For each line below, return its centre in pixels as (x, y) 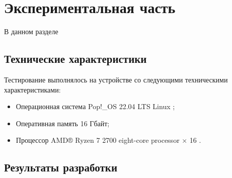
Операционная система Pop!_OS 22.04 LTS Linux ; (95, 106)
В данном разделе (31, 31)
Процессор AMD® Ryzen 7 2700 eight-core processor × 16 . (108, 140)
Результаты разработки (61, 167)
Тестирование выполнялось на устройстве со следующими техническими (116, 79)
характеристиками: (32, 89)
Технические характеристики (75, 59)
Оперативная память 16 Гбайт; (63, 123)
